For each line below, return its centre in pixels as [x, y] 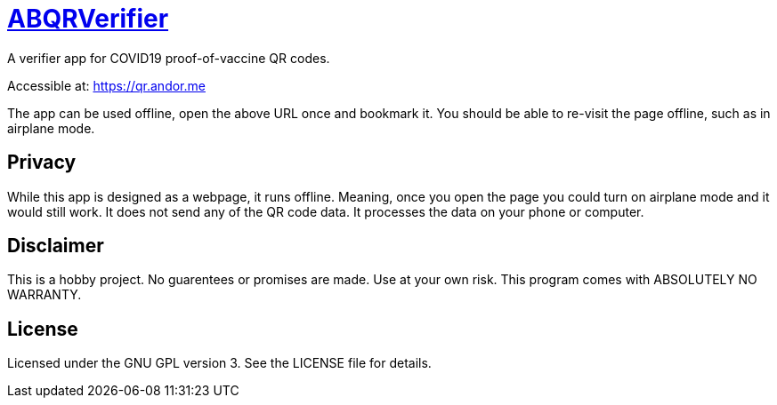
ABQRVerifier [88, 19]
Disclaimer [56, 246]
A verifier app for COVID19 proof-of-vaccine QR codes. [169, 58]
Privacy [42, 163]
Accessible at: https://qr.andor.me [106, 85]
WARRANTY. [45, 295]
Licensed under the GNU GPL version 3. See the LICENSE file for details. [219, 363]
